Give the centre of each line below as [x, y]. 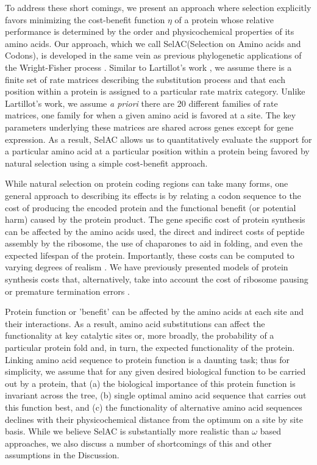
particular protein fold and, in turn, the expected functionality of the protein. [150, 348]
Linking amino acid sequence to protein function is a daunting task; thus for [147, 359]
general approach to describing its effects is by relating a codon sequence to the [153, 195]
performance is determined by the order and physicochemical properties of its [150, 31]
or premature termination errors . [67, 291]
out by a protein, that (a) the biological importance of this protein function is [150, 383]
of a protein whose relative [224, 19]
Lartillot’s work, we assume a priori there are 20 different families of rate [141, 103]
